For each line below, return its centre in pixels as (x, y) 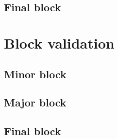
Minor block (35, 74)
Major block (35, 102)
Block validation (59, 43)
